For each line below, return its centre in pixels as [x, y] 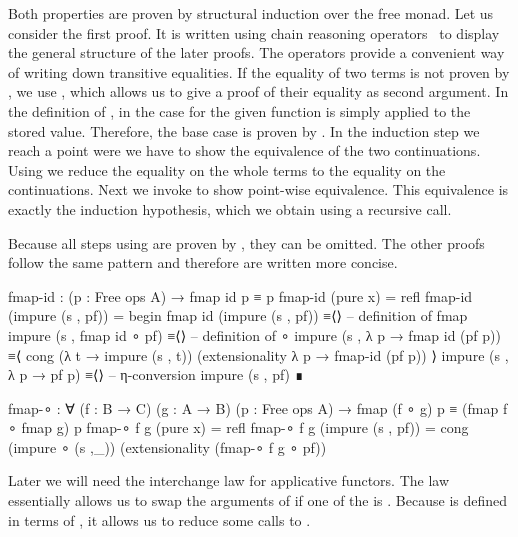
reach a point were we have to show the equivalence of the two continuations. [244, 150]
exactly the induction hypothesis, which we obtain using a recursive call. [230, 208]
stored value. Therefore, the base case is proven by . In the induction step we [244, 130]
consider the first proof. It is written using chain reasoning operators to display [254, 32]
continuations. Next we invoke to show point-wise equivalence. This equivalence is [258, 189]
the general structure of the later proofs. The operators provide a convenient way [256, 52]
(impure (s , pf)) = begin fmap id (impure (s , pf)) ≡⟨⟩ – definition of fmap [238, 315]
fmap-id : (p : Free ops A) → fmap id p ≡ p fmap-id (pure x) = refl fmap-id [240, 295]
